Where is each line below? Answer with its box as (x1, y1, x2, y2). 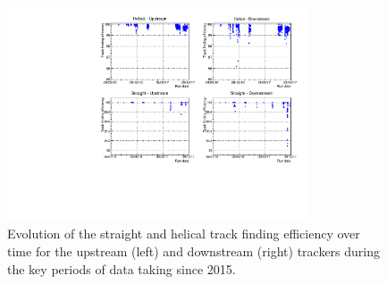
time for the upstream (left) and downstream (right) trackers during (7, 241, 381, 260)
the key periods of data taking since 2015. (7, 259, 236, 278)
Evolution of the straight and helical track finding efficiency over (7, 224, 360, 243)
